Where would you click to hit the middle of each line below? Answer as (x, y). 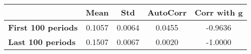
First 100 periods (43, 27)
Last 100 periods (42, 42)
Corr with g (219, 12)
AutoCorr (167, 12)
